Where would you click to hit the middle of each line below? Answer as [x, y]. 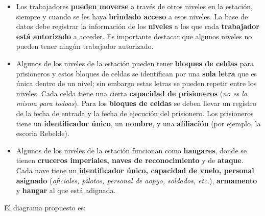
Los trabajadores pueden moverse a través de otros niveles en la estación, [134, 6]
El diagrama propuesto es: [45, 207]
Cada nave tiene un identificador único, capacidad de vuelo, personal [135, 170]
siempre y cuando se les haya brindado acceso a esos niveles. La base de [132, 16]
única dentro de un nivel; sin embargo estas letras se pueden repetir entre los [136, 83]
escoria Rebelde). [43, 133]
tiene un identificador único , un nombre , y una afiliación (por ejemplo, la [138, 123]
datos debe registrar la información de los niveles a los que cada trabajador [138, 26]
